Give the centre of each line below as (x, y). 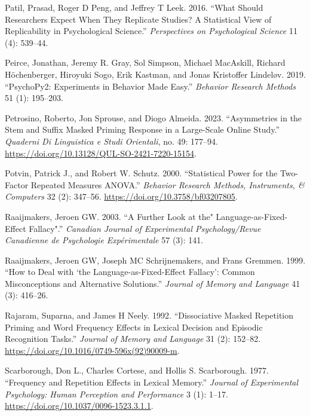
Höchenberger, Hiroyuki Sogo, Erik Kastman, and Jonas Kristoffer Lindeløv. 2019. (155, 74)
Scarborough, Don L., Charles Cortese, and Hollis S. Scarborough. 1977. (137, 370)
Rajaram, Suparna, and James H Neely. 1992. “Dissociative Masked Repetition (149, 315)
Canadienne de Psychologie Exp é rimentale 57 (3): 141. (104, 240)
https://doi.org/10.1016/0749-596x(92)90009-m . (92, 350)
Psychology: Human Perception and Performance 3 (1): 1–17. (116, 394)
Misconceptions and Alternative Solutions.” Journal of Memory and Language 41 (153, 283)
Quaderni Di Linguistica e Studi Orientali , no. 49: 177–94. (111, 141)
